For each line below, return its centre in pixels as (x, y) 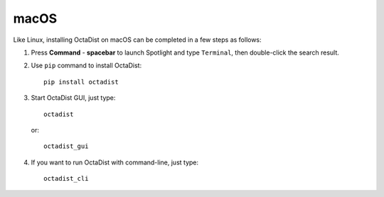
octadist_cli (66, 179)
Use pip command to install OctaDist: (86, 66)
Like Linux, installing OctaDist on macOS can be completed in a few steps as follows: (138, 40)
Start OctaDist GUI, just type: (73, 98)
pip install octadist (81, 82)
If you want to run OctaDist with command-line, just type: (115, 162)
